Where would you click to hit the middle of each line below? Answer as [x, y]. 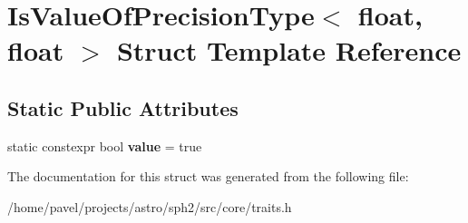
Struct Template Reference [289, 50]
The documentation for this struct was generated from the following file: [208, 176]
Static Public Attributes [123, 107]
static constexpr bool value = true [105, 145]
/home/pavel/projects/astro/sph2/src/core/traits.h [150, 206]
